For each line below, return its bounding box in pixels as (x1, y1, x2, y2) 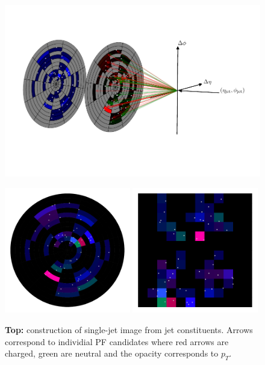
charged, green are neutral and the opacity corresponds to (5, 347, 219, 360)
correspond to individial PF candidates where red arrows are (5, 335, 229, 348)
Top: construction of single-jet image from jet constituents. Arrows (5, 323, 253, 335)
